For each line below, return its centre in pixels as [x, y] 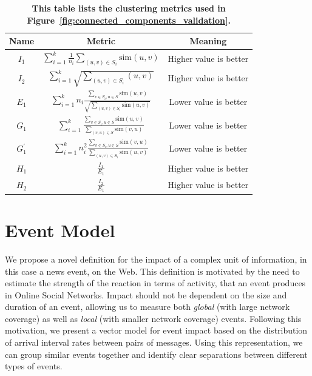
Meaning [208, 41]
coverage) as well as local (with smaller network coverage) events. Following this [153, 318]
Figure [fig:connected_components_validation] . [129, 20]
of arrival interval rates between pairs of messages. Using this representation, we [154, 342]
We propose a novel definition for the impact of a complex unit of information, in [156, 259]
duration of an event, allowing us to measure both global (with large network [148, 307]
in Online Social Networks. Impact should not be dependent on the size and [146, 294]
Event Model [60, 230]
